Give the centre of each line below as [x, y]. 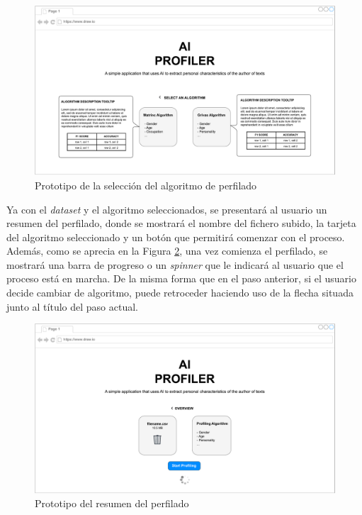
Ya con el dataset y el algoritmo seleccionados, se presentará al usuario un [167, 209]
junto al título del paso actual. [72, 306]
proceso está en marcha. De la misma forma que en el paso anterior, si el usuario [181, 278]
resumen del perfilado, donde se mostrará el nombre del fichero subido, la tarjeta [181, 223]
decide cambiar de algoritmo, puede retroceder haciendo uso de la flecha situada [180, 293]
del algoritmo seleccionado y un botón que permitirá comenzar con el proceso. [176, 237]
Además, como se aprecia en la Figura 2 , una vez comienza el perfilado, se [167, 251]
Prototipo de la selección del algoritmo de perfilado [146, 185]
